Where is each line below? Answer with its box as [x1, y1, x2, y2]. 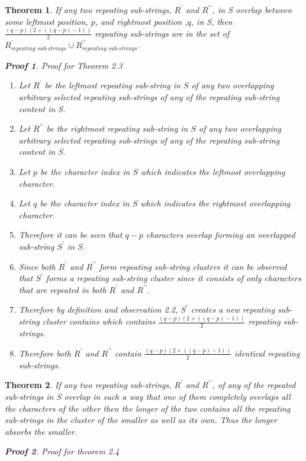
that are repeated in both [18, 283, 107, 295]
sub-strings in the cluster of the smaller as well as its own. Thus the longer [5, 414, 277, 426]
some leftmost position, [5, 15, 88, 27]
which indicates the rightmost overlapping [140, 197, 291, 209]
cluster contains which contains [42, 315, 156, 328]
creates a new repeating [191, 303, 275, 316]
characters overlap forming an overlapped [146, 228, 295, 241]
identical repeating [234, 346, 300, 359]
